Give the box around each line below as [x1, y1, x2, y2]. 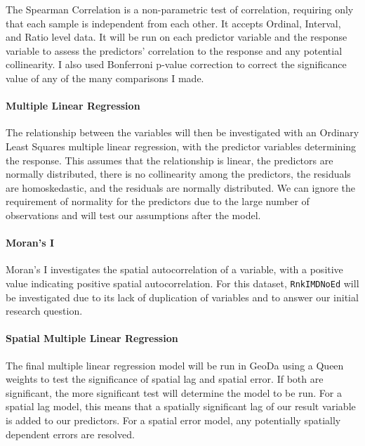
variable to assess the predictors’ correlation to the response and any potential [6, 43, 343, 58]
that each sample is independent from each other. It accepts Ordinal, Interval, [6, 15, 341, 30]
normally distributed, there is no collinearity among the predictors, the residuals [6, 166, 351, 181]
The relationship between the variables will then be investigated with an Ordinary [6, 125, 359, 140]
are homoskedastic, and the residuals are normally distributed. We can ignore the [6, 180, 356, 195]
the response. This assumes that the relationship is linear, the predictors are [6, 152, 333, 167]
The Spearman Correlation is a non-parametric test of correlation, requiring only [6, 2, 354, 16]
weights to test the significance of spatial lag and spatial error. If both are [6, 372, 324, 386]
